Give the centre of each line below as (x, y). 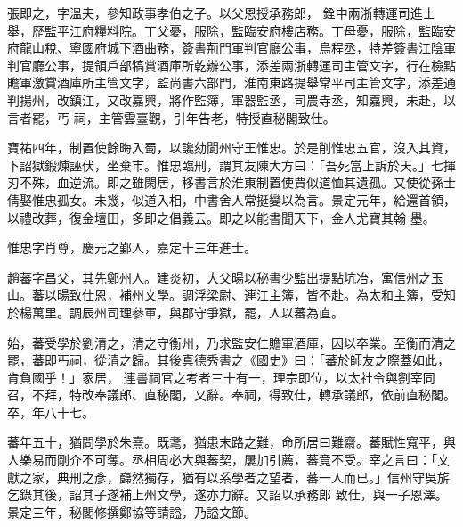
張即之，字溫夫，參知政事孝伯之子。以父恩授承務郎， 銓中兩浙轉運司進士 (221, 12)
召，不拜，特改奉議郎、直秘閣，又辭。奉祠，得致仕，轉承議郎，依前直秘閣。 (231, 395)
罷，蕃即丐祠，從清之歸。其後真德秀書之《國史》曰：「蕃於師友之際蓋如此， (228, 360)
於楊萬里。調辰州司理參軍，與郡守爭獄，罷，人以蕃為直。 (175, 312)
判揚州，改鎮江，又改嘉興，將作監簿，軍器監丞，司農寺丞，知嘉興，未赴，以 (231, 99)
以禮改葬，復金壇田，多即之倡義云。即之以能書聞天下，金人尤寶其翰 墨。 (221, 217)
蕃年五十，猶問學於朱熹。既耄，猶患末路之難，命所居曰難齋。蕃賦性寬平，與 (231, 442)
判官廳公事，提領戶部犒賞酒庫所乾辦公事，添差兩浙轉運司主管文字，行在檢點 (231, 65)
